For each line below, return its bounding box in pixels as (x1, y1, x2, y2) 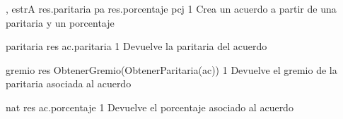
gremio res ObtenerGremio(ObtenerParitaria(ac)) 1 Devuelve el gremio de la (6, 62, 337, 77)
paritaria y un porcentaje (6, 15, 115, 30)
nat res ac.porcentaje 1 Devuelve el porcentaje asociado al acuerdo (6, 99, 293, 114)
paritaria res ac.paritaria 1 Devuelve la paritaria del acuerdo (6, 39, 267, 54)
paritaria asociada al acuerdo (6, 76, 132, 91)
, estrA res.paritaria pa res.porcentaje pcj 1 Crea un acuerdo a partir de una (6, 1, 337, 15)
